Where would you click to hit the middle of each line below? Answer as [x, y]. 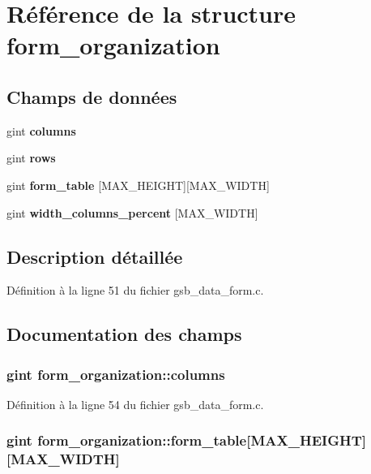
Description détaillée [95, 256]
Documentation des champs [124, 334]
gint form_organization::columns [116, 374]
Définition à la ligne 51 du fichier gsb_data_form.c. [135, 290]
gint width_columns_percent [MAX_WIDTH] [132, 212]
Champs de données [92, 96]
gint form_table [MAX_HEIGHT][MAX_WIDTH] [138, 185]
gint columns [41, 130]
